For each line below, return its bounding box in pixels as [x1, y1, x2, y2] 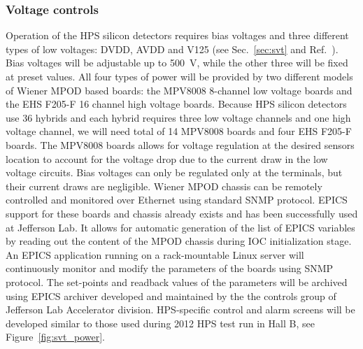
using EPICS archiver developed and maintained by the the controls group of [6, 288, 336, 303]
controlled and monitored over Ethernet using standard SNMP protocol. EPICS [6, 192, 348, 207]
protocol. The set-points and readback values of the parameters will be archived [6, 274, 348, 289]
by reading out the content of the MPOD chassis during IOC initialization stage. [6, 234, 352, 248]
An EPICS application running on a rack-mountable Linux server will [6, 247, 304, 262]
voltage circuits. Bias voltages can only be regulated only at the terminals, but [6, 165, 343, 180]
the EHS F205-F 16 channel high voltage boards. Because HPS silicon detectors [6, 97, 347, 111]
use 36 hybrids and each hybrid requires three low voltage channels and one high [6, 110, 351, 124]
